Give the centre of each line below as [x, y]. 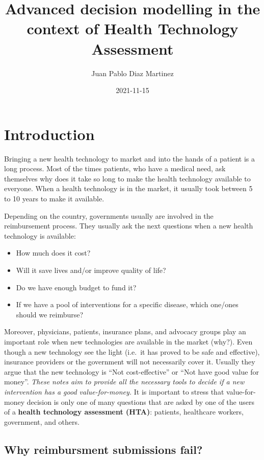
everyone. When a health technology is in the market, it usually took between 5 [128, 188]
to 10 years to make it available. [54, 198]
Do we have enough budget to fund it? [76, 287]
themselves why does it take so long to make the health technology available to [127, 178]
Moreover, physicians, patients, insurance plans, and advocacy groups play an [125, 331]
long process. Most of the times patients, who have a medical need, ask [115, 168]
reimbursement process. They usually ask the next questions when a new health [129, 226]
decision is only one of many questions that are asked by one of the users [140, 401]
